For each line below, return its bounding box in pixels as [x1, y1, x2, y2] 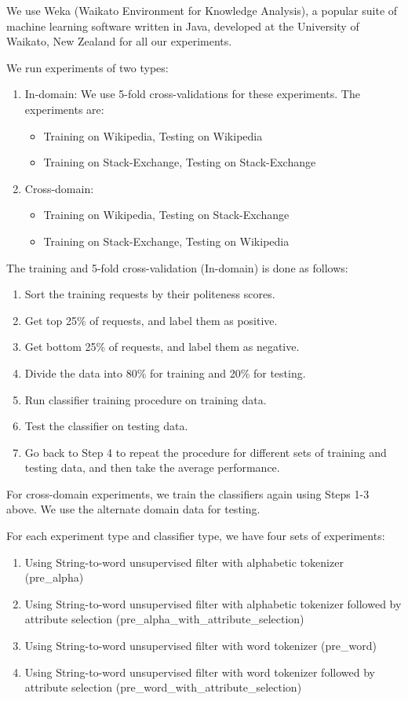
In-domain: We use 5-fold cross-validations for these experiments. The [24, 86, 360, 102]
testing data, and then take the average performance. [24, 459, 280, 476]
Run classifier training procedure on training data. [24, 391, 267, 407]
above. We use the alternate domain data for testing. [6, 501, 260, 517]
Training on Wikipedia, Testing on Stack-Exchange [43, 206, 290, 223]
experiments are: [24, 100, 104, 117]
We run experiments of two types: [6, 59, 169, 75]
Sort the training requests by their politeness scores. [24, 286, 275, 302]
